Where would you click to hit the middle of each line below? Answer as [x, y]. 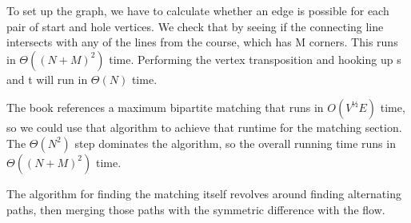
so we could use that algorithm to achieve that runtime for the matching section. [204, 127]
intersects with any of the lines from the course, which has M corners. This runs [202, 42]
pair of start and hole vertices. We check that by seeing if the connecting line [195, 26]
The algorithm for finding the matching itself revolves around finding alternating [204, 193]
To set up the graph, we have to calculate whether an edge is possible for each [198, 10]
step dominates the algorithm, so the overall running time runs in [235, 143]
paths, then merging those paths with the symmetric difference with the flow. [196, 209]
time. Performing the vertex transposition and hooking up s [255, 59]
